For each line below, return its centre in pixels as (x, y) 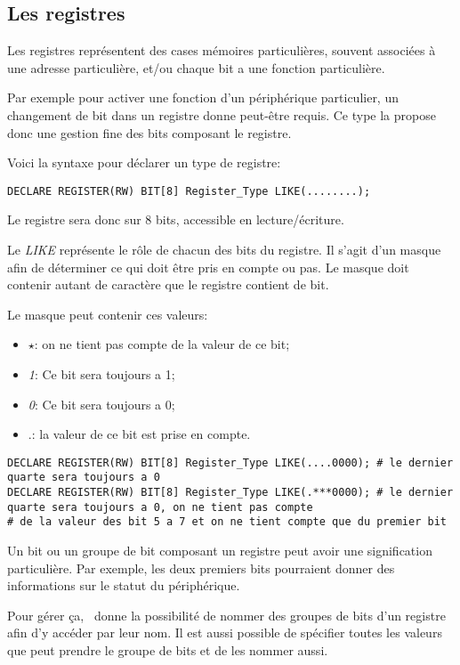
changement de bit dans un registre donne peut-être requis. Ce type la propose (222, 114)
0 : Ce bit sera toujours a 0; (101, 404)
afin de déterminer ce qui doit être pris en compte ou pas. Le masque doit (208, 267)
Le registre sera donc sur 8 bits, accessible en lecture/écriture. (176, 219)
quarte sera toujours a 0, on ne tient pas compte (160, 507)
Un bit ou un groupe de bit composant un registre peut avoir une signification (220, 551)
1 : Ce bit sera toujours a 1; (101, 373)
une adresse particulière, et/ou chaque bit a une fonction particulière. (196, 67)
